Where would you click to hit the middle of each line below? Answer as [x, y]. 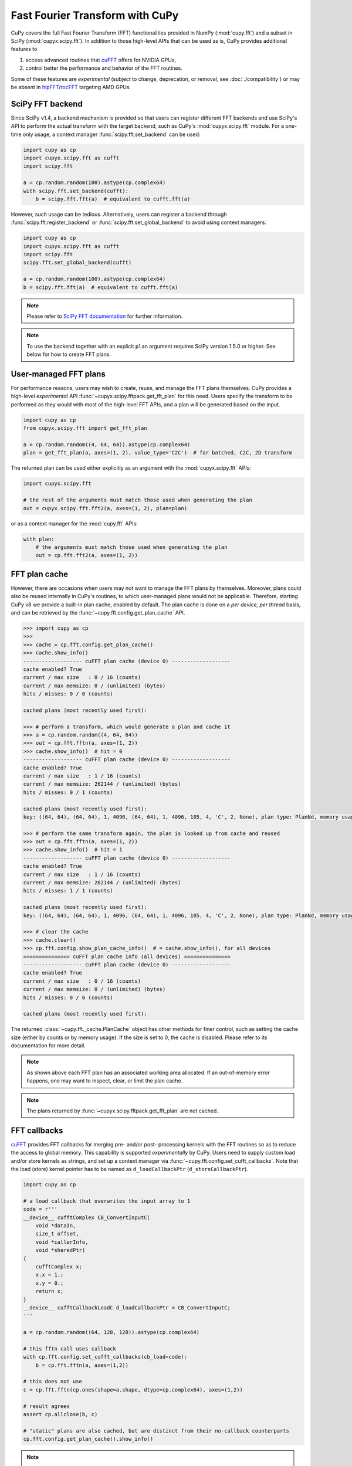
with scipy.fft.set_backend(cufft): [76, 191]
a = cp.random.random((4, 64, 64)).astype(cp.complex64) [107, 445]
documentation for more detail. [48, 1046]
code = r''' [40, 1209]
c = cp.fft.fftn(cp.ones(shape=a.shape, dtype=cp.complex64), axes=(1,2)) [133, 1389]
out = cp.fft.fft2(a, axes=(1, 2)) [87, 555]
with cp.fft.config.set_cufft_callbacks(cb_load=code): [105, 1357]
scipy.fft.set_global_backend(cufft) [77, 263]
